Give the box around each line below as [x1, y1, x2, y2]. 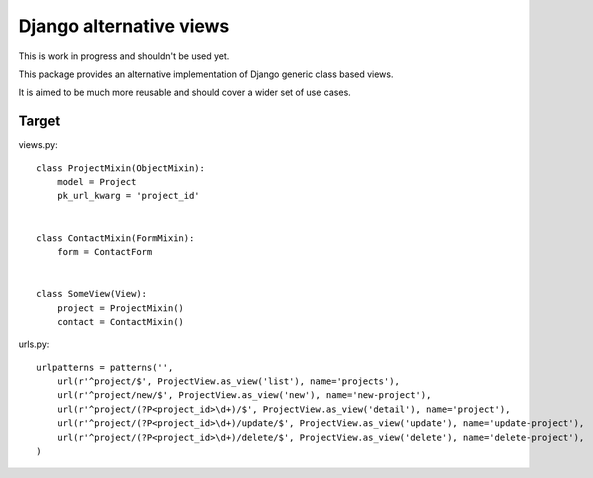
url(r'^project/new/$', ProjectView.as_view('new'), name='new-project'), [56, 390, 432, 401]
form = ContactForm [56, 246, 153, 257]
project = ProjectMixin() [56, 302, 185, 314]
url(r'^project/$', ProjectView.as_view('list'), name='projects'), [56, 376, 400, 387]
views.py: [18, 139, 59, 151]
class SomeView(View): [36, 288, 148, 300]
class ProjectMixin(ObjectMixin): [36, 162, 205, 174]
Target [18, 113, 61, 130]
